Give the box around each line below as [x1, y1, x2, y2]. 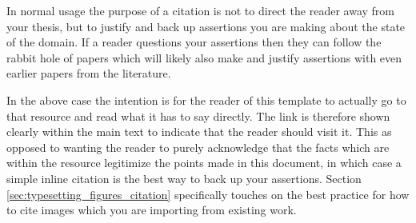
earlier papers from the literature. [6, 65, 171, 82]
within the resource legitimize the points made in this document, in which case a [6, 154, 402, 171]
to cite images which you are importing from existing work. [6, 201, 297, 218]
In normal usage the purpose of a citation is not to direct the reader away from [6, 2, 395, 18]
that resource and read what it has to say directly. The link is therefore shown [6, 107, 390, 124]
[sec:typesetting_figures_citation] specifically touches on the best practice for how [6, 185, 410, 202]
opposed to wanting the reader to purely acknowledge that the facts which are [6, 138, 390, 155]
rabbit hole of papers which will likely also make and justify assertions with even [6, 49, 402, 66]
